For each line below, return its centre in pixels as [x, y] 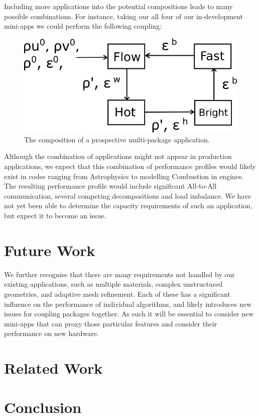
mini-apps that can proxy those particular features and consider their [111, 323]
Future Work [50, 250]
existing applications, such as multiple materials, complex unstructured [113, 284]
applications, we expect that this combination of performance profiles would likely [130, 166]
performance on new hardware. [51, 333]
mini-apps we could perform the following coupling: [83, 26]
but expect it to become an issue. [55, 215]
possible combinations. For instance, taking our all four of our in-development [123, 16]
